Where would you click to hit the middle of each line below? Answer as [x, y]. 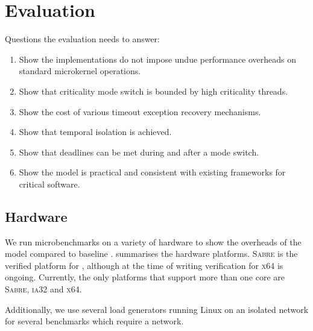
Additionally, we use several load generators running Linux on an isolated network [157, 309]
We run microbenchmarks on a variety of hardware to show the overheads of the [153, 241]
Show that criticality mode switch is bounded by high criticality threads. [153, 91]
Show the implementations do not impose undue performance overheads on [158, 59]
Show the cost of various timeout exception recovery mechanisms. [140, 111]
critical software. [49, 184]
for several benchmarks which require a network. [94, 321]
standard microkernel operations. [80, 71]
